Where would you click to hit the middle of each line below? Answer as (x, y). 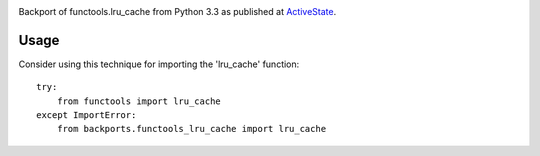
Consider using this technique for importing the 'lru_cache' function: (159, 64)
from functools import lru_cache (139, 101)
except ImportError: (86, 115)
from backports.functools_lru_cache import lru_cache (191, 129)
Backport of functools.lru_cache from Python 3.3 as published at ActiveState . (177, 11)
